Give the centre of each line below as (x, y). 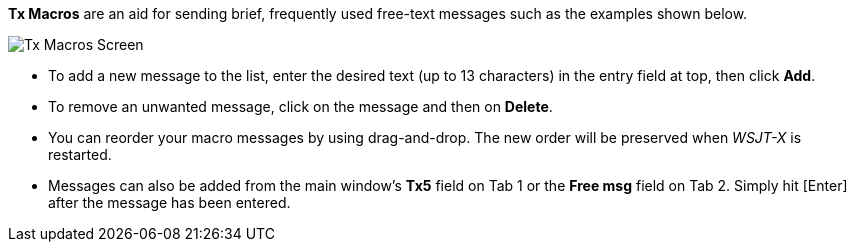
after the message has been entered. (169, 202)
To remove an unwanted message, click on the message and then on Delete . (300, 106)
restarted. (80, 154)
